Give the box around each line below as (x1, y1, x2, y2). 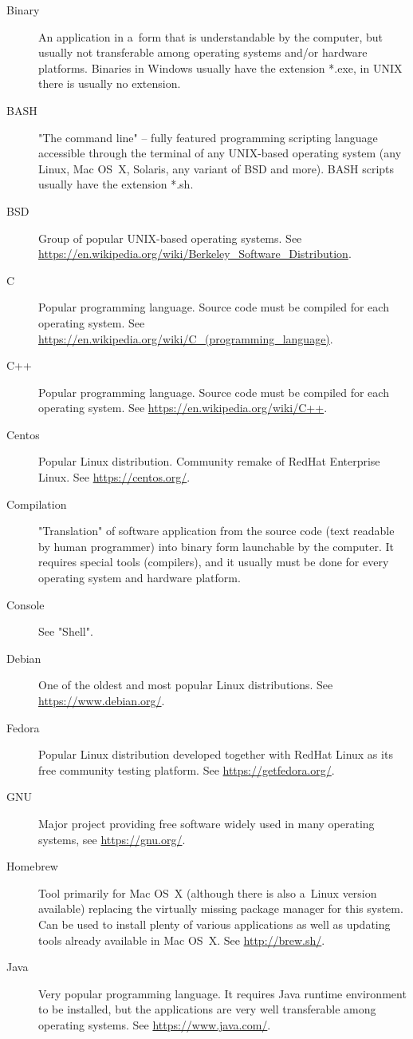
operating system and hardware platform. (38, 569, 241, 586)
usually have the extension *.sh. (38, 176, 194, 192)
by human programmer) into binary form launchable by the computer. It (38, 537, 394, 554)
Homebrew (6, 858, 58, 874)
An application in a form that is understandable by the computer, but (38, 28, 383, 45)
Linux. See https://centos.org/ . (38, 469, 191, 486)
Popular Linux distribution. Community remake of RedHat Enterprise (38, 453, 380, 470)
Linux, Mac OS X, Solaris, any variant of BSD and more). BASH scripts (38, 160, 395, 176)
